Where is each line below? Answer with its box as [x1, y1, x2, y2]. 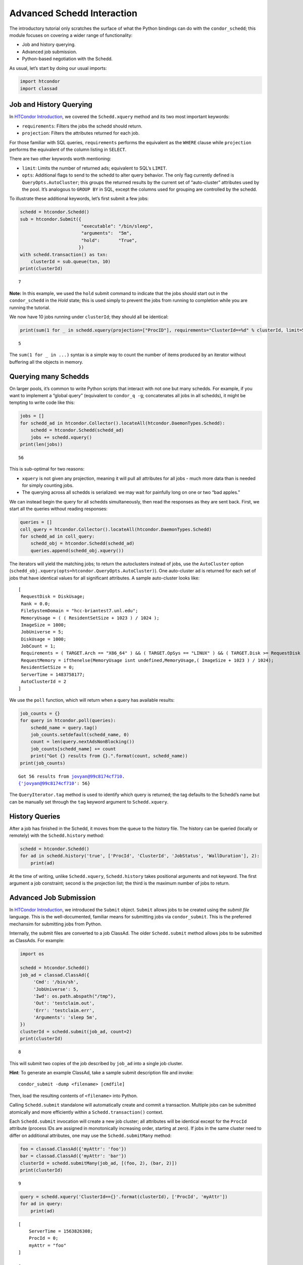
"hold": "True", [81, 237, 137, 243]
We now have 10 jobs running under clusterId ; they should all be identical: [9, 314, 169, 320]
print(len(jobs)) [20, 441, 63, 447]
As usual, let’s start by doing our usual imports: [9, 65, 107, 71]
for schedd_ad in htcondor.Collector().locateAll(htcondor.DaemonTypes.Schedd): [20, 420, 225, 426]
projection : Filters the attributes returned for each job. [22, 130, 140, 136]
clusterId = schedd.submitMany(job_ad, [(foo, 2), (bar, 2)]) [20, 1160, 177, 1166]
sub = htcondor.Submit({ [20, 216, 82, 222]
